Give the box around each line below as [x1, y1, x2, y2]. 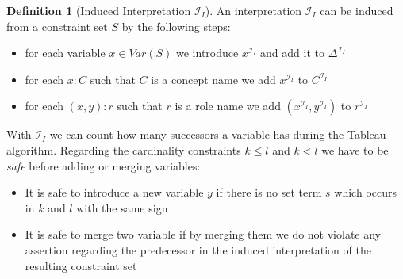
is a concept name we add [151, 71, 276, 87]
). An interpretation [205, 2, 302, 18]
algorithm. [6, 141, 57, 158]
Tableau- [347, 126, 390, 143]
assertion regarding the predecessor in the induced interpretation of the [25, 241, 371, 258]
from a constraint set [6, 17, 108, 34]
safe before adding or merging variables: [6, 157, 201, 174]
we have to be [321, 141, 389, 158]
